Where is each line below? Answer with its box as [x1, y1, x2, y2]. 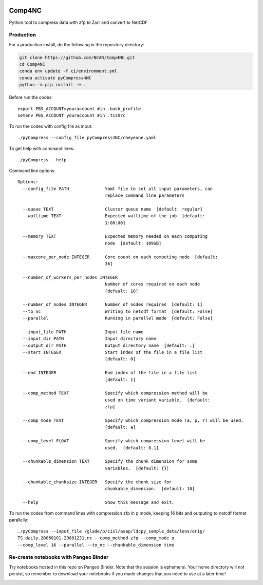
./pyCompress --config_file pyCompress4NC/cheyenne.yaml [18, 134, 157, 140]
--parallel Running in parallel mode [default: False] [22, 316, 213, 321]
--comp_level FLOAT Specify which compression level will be [22, 438, 206, 444]
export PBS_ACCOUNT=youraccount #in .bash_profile [18, 106, 141, 112]
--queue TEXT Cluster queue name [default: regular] [22, 206, 203, 212]
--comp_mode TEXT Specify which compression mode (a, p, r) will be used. [22, 417, 244, 423]
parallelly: [9, 517, 29, 523]
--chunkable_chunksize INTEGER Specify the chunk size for [22, 479, 172, 485]
